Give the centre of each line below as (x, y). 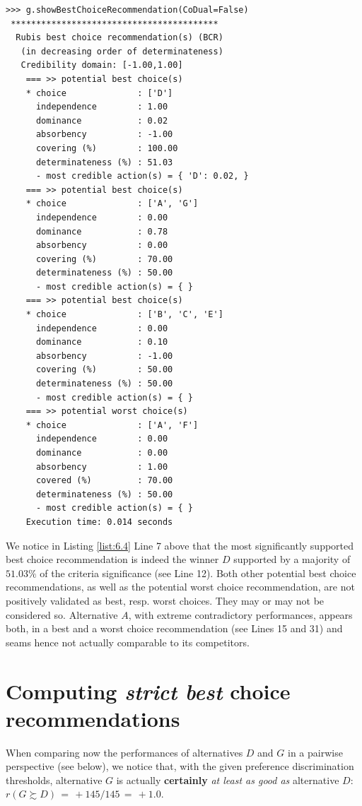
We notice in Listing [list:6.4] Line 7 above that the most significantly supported (180, 545)
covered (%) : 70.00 (104, 481)
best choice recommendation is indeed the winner (112, 559)
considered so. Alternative (62, 614)
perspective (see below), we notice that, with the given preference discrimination (180, 766)
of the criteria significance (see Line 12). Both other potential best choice (198, 573)
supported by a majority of (292, 559)
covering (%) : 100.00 (107, 148)
